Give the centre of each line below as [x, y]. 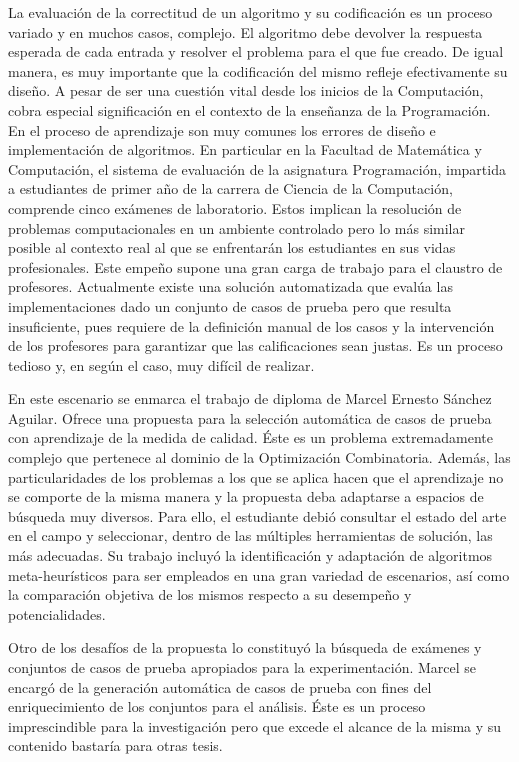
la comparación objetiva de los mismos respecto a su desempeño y [210, 594]
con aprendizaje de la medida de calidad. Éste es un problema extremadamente [251, 437]
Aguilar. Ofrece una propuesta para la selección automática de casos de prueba [250, 417]
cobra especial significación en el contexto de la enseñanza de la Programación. [249, 109]
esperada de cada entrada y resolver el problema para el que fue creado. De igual [256, 51]
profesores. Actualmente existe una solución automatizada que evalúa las [230, 286]
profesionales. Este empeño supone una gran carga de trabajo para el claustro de [255, 266]
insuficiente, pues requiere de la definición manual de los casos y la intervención [251, 325]
